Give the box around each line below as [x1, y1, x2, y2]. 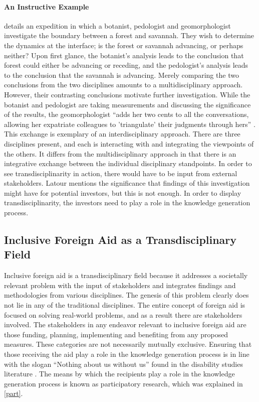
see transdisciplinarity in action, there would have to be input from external [4, 168, 237, 178]
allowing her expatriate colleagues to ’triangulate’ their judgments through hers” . [4, 118, 255, 129]
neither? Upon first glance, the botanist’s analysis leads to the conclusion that [4, 50, 244, 60]
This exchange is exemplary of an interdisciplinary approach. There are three [4, 128, 240, 139]
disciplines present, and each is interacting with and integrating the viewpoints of [4, 138, 254, 149]
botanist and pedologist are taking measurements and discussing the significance [4, 99, 251, 109]
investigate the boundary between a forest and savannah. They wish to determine [4, 30, 254, 41]
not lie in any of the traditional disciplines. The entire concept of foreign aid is [4, 300, 245, 310]
